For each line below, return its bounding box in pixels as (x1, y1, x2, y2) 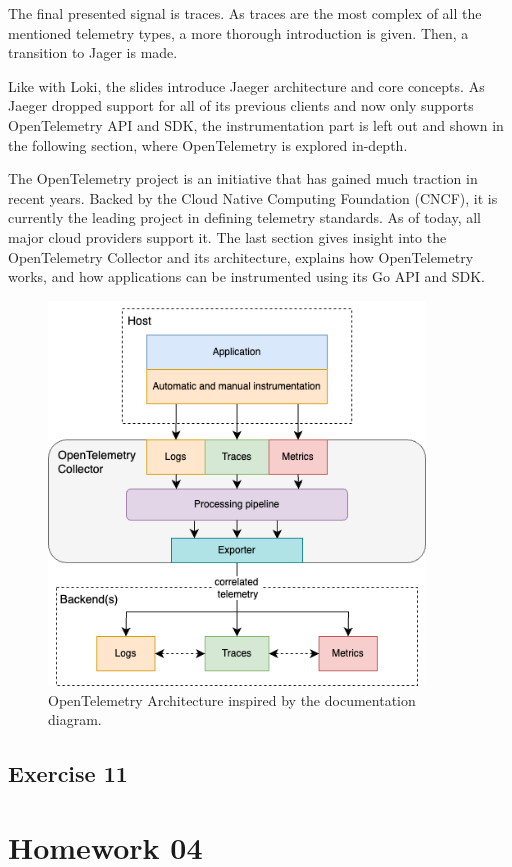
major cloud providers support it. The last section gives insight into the (8, 226, 447, 247)
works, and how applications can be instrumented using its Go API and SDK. (8, 266, 485, 287)
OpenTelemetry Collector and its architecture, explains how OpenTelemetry (8, 246, 474, 267)
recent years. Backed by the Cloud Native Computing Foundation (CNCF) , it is (8, 187, 498, 208)
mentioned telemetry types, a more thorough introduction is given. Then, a (8, 22, 469, 43)
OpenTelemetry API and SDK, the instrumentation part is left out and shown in (8, 114, 504, 135)
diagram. (48, 709, 102, 730)
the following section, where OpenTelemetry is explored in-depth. (8, 134, 408, 155)
